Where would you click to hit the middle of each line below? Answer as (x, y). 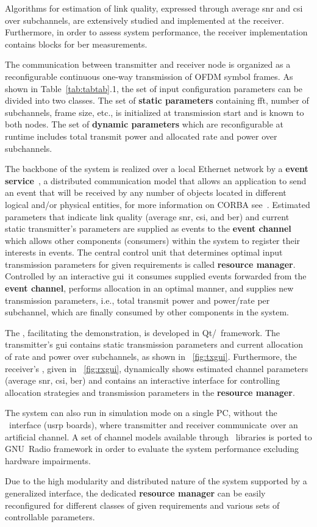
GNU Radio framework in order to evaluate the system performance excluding (152, 449)
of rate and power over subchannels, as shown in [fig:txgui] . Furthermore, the (151, 357)
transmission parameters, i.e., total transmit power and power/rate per (137, 300)
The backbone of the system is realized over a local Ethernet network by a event (157, 169)
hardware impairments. (48, 460)
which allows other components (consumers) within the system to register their (153, 240)
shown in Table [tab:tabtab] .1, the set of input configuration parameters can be (154, 88)
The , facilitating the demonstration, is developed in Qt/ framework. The (143, 332)
